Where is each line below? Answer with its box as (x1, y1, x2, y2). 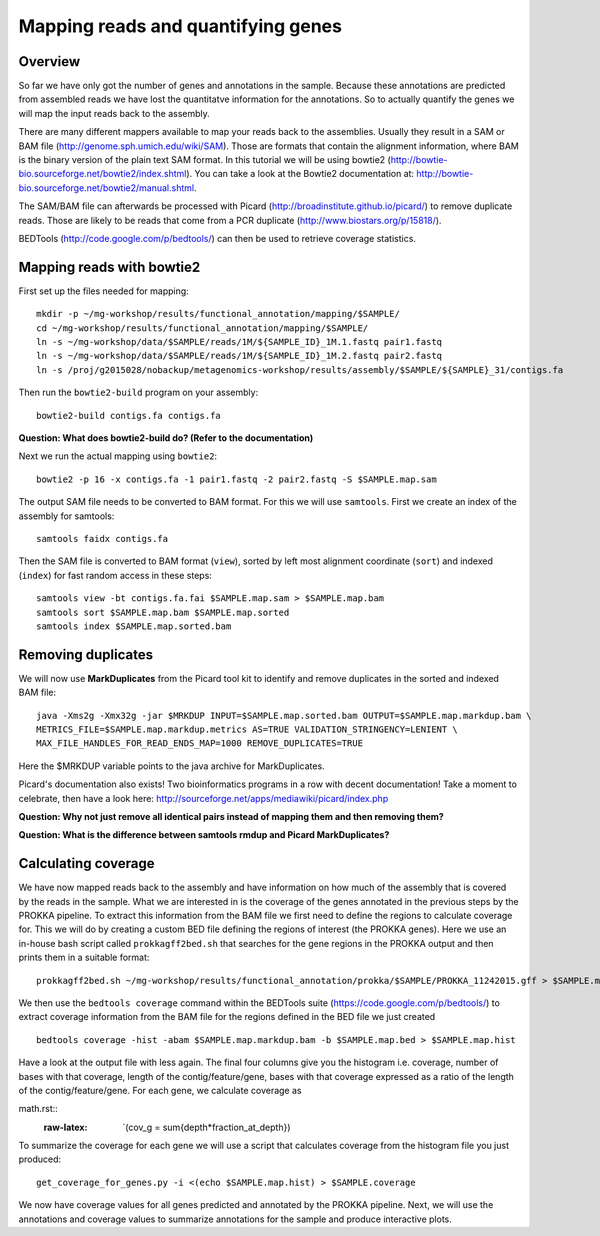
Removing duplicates (18, 646, 154, 663)
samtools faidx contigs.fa (36, 533, 169, 544)
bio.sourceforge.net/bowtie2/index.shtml (18, 168, 187, 180)
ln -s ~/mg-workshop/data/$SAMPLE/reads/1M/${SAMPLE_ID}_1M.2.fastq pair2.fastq (36, 350, 443, 362)
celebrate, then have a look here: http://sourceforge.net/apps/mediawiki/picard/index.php (18, 792, 389, 804)
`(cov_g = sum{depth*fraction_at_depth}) (122, 1121, 291, 1133)
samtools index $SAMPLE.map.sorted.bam (36, 620, 232, 632)
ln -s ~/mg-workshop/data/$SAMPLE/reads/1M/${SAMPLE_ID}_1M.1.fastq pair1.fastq (36, 336, 443, 348)
